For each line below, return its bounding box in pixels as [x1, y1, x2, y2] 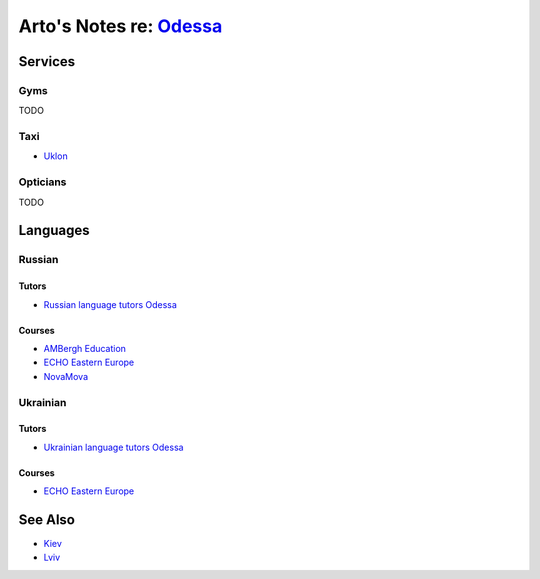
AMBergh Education [43, 342, 127, 354]
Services [18, 53, 76, 70]
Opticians [18, 175, 67, 189]
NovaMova [43, 370, 89, 382]
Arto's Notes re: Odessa [18, 15, 223, 37]
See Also [18, 511, 75, 528]
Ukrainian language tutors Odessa [43, 441, 184, 453]
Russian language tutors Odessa [43, 298, 177, 310]
